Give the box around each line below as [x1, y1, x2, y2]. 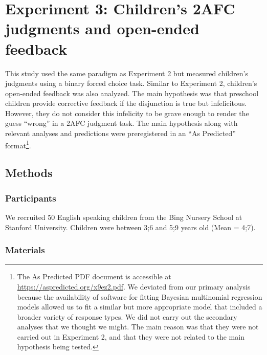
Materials [5, 243, 45, 256]
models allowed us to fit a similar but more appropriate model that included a [17, 301, 262, 312]
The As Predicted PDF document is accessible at [17, 271, 171, 282]
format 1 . [5, 138, 31, 150]
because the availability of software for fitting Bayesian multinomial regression [17, 291, 262, 302]
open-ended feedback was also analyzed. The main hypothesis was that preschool [5, 87, 259, 98]
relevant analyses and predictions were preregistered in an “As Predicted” [5, 128, 236, 139]
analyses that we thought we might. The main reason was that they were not [17, 321, 259, 332]
